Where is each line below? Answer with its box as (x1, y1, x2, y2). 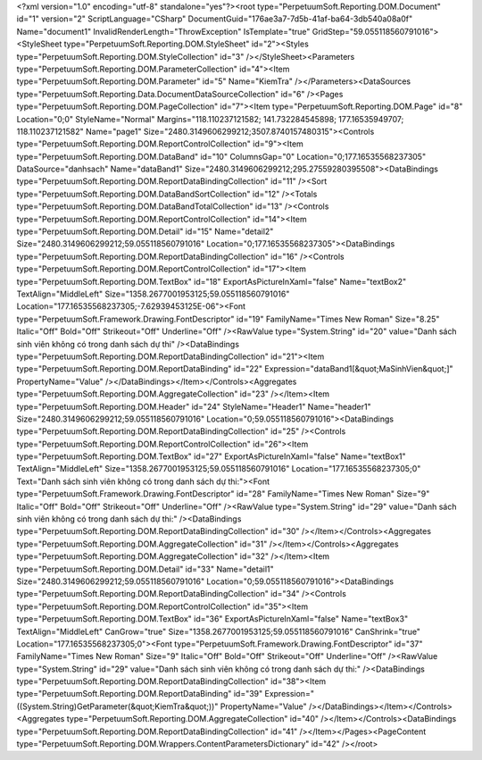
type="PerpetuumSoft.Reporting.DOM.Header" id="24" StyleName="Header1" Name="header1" (16, 401, 371, 412)
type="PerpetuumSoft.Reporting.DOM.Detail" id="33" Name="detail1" (16, 564, 274, 574)
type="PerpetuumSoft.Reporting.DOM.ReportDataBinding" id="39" (16, 689, 263, 699)
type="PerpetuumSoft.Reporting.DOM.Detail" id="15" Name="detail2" (16, 226, 274, 237)
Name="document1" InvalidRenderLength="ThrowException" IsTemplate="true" (16, 26, 311, 37)
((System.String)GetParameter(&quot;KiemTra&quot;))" (16, 701, 219, 712)
